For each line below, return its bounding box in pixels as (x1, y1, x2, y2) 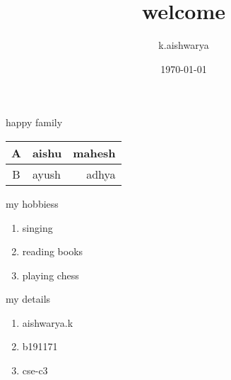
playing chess (22, 267, 79, 282)
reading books (22, 244, 83, 259)
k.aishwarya (158, 38, 209, 52)
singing (22, 220, 53, 235)
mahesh (73, 144, 116, 161)
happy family (6, 115, 63, 130)
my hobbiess (6, 196, 59, 211)
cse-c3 (22, 363, 48, 378)
